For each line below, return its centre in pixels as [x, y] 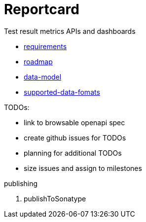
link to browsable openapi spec [74, 122]
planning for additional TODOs [73, 153]
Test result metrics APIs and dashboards [70, 31]
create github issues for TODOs [75, 138]
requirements [45, 46]
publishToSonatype [55, 198]
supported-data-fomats [62, 92]
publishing [21, 183]
